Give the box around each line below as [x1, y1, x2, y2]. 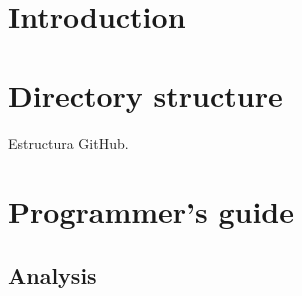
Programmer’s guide [8, 191, 295, 232]
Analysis [8, 259, 97, 290]
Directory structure [8, 74, 283, 115]
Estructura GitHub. [8, 132, 129, 153]
